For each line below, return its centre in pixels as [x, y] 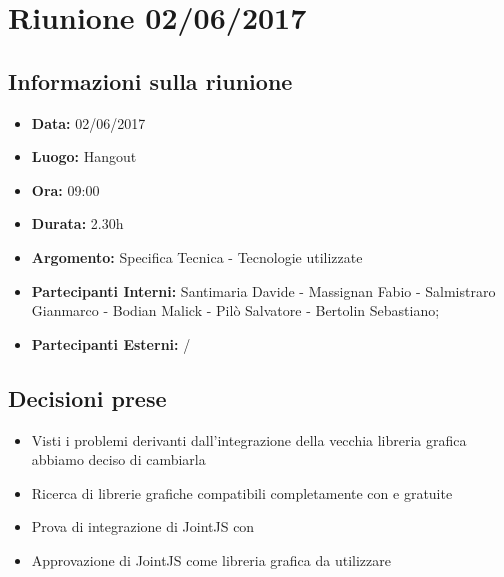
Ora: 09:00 [65, 189]
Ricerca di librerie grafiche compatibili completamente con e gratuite [242, 492]
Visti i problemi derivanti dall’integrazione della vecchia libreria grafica [249, 439]
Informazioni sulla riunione [150, 80]
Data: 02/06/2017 [88, 122]
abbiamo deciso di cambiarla [118, 459]
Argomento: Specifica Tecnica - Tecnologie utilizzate [197, 256]
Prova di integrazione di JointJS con [143, 526]
